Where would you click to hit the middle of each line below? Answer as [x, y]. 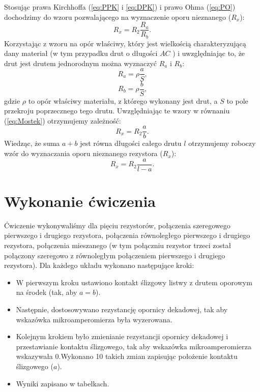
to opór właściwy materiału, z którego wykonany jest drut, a [123, 100]
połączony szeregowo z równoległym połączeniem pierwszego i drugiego [115, 255]
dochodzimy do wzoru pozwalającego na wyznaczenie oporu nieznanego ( [118, 17]
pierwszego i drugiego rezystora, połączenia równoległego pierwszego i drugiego [127, 235]
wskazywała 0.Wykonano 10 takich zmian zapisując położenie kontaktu [127, 356]
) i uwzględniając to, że [209, 53]
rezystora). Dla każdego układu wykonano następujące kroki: [99, 265]
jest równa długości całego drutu [131, 143]
